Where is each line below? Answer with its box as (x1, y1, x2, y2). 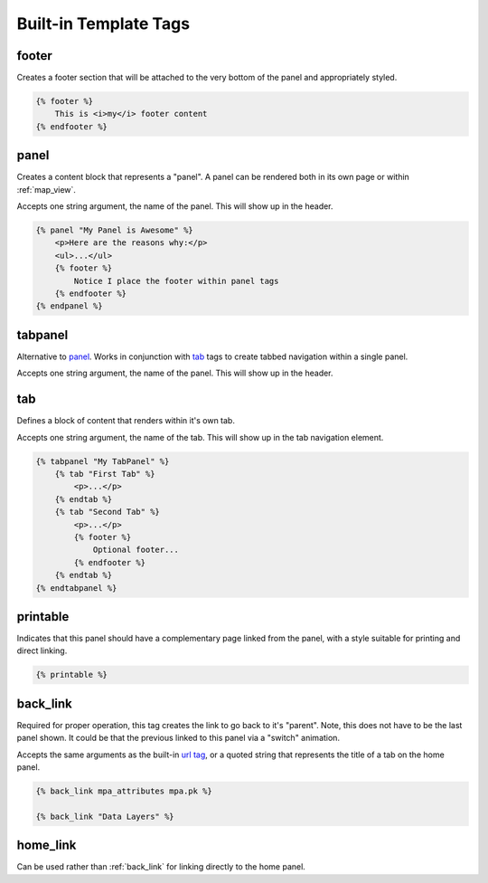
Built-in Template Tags (16, 14, 190, 33)
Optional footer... (92, 545, 180, 555)
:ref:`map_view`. (16, 184, 77, 195)
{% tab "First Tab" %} (54, 469, 155, 479)
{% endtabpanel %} (35, 583, 117, 593)
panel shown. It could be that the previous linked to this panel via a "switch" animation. (16, 733, 341, 744)
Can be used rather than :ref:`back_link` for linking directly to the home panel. (16, 861, 306, 872)
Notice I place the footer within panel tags (73, 276, 279, 286)
